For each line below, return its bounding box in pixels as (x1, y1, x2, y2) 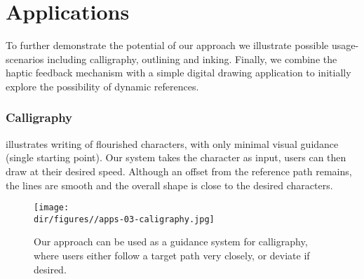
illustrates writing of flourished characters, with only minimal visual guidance (6, 136, 339, 151)
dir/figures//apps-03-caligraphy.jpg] (34, 214, 215, 224)
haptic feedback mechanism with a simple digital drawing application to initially (6, 65, 351, 80)
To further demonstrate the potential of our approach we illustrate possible (6, 38, 329, 53)
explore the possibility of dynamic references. (6, 79, 199, 93)
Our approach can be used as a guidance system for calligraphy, (34, 234, 308, 249)
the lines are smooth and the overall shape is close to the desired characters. (6, 177, 333, 192)
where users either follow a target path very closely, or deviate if (34, 248, 310, 262)
